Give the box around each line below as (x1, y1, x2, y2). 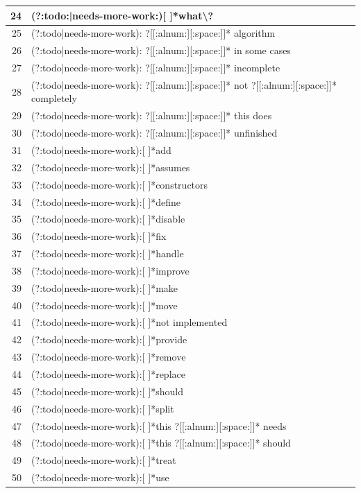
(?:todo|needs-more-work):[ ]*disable (31, 211, 185, 226)
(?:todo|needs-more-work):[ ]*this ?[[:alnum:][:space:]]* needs (31, 418, 287, 433)
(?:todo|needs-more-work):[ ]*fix (31, 229, 167, 243)
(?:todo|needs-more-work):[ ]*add (31, 143, 171, 157)
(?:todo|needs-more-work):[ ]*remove (31, 349, 186, 364)
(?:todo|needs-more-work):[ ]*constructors (31, 177, 208, 191)
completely (31, 91, 77, 105)
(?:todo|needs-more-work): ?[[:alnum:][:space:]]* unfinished (31, 126, 278, 140)
